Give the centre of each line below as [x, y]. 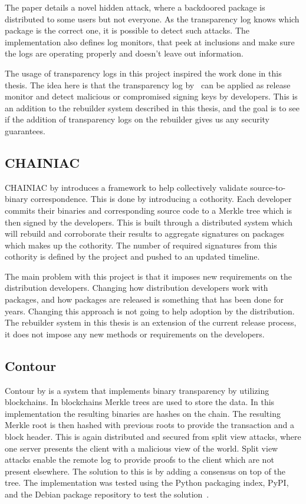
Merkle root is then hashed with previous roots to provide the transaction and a [150, 425]
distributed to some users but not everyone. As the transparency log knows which [152, 19]
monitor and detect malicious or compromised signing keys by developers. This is [151, 96]
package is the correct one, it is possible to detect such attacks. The [127, 30]
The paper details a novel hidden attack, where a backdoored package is [135, 7]
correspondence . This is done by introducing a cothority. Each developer [161, 199]
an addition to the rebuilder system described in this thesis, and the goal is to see [152, 107]
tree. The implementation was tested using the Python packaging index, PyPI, [147, 483]
